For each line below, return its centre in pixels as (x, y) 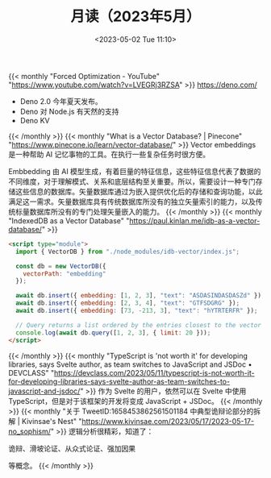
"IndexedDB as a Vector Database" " (69, 220)
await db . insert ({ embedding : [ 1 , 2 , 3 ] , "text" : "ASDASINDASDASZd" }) (139, 296)
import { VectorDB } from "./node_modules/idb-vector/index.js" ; (128, 251)
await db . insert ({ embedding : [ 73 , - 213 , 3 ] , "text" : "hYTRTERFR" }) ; (137, 311)
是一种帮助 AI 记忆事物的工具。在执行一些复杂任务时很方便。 (109, 154)
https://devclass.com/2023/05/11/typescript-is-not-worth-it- (154, 372)
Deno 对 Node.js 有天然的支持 (69, 111)
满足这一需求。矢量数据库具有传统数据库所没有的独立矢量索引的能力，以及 (132, 202)
